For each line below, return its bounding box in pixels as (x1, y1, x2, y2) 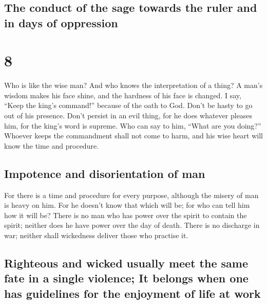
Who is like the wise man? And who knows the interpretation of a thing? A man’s (4, 80, 263, 91)
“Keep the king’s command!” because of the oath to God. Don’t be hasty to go (4, 100, 253, 111)
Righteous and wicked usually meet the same (4, 255, 248, 271)
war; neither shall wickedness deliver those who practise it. (4, 230, 188, 241)
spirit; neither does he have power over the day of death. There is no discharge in (4, 220, 260, 230)
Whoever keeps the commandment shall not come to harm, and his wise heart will (4, 130, 263, 141)
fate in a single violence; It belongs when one (4, 270, 249, 286)
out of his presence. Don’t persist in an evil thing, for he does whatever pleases (4, 110, 253, 121)
